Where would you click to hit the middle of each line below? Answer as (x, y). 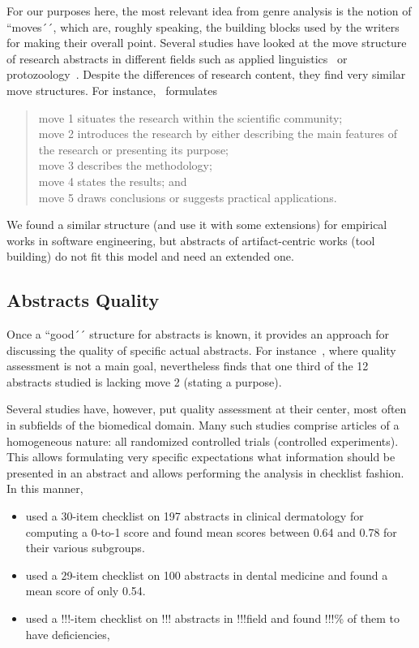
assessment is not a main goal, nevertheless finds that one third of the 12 (188, 366)
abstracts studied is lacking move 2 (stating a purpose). (144, 381)
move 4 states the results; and (113, 181)
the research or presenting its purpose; (134, 149)
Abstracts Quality (83, 300)
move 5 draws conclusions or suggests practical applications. (188, 197)
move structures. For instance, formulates (112, 90)
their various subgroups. (85, 548)
